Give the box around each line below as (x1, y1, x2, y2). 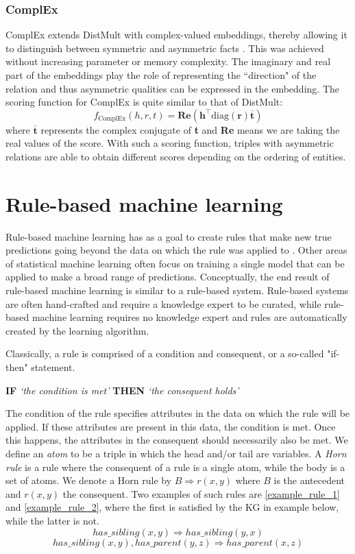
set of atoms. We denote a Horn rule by (5, 473, 172, 487)
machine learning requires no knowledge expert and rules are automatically (32, 310, 347, 324)
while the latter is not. (5, 513, 100, 527)
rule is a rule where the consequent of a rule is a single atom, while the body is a (5, 459, 345, 474)
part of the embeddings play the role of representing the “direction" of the (5, 68, 317, 82)
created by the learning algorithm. (5, 323, 149, 337)
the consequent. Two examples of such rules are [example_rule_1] (62, 486, 340, 501)
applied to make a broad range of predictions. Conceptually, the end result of (5, 269, 330, 284)
